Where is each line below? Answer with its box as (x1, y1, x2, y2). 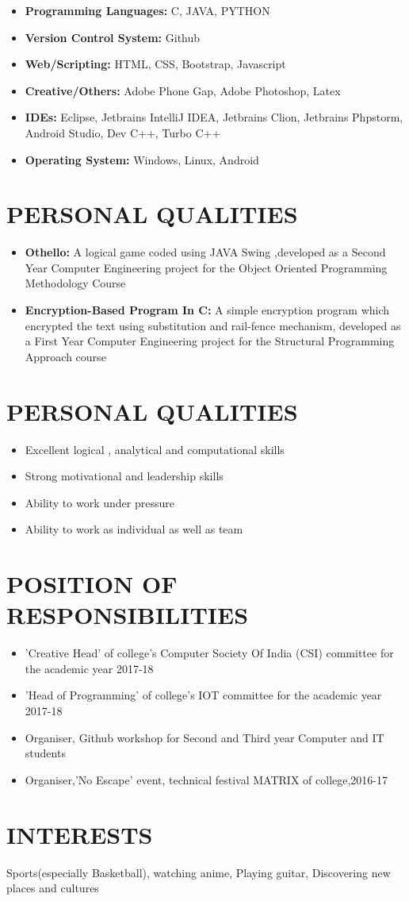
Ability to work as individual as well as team (25, 521, 243, 537)
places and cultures (6, 880, 99, 896)
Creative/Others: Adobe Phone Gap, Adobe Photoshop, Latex (25, 82, 341, 98)
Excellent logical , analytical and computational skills (25, 441, 285, 457)
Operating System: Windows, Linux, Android (25, 151, 259, 167)
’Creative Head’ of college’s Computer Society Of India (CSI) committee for (25, 645, 394, 661)
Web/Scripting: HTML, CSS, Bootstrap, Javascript (25, 56, 286, 72)
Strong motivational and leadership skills (25, 468, 224, 484)
